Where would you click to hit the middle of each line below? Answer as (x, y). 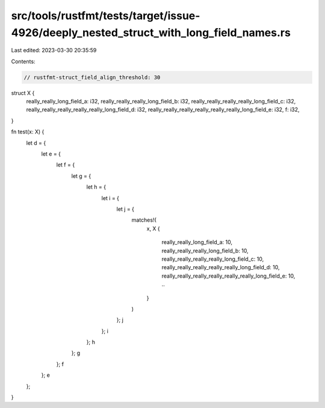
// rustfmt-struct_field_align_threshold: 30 (92, 77)
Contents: (23, 61)
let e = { (51, 154)
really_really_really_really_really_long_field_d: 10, (221, 267)
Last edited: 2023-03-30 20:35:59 (54, 50)
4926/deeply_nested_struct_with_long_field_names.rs (151, 32)
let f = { (66, 165)
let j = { (125, 209)
